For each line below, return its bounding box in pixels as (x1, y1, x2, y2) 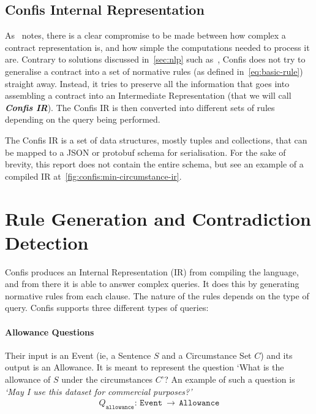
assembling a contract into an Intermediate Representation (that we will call (5, 89, 292, 102)
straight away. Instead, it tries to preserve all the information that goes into (5, 77, 290, 90)
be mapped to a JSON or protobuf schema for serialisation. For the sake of (5, 145, 286, 158)
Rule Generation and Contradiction (5, 205, 311, 231)
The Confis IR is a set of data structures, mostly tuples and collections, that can (5, 133, 307, 146)
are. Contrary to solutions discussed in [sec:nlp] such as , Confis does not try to (5, 53, 306, 66)
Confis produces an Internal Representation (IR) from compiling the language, (5, 265, 299, 278)
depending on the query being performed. (5, 113, 160, 126)
